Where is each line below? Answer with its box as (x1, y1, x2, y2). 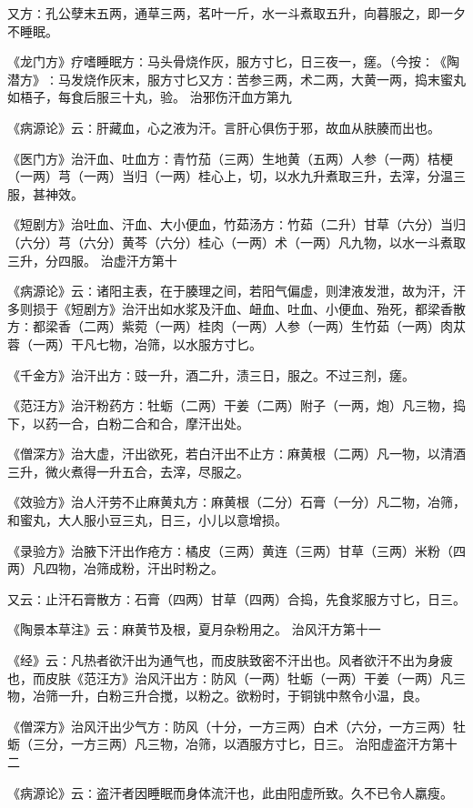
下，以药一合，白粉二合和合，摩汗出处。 (7, 413, 249, 432)
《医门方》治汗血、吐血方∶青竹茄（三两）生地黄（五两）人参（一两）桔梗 (7, 148, 453, 167)
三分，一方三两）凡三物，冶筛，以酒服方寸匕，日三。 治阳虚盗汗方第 (32, 734, 445, 753)
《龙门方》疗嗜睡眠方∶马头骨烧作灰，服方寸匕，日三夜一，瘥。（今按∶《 (7, 52, 447, 71)
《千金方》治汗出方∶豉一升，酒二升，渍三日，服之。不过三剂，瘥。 (7, 365, 415, 384)
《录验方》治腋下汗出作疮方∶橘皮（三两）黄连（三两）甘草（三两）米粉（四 (7, 540, 466, 560)
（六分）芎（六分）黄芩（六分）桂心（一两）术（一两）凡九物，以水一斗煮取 (7, 232, 466, 251)
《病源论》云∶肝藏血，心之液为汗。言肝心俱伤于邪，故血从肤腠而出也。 (7, 117, 440, 136)
